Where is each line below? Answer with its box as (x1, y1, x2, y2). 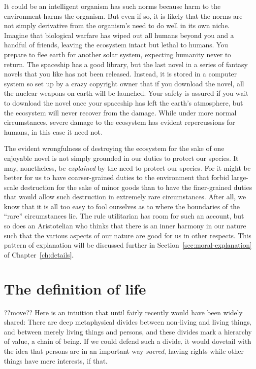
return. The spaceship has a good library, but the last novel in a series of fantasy (4, 59, 248, 69)
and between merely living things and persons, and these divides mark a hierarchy (4, 326, 252, 336)
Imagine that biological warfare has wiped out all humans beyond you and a (4, 30, 234, 40)
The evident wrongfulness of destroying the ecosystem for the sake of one (4, 143, 224, 153)
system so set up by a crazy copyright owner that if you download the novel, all (4, 78, 244, 88)
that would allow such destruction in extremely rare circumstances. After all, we (4, 191, 246, 202)
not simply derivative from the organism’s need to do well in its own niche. (4, 20, 230, 31)
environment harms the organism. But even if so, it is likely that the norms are (4, 10, 243, 21)
